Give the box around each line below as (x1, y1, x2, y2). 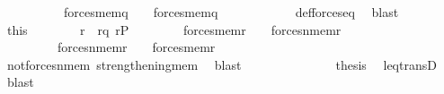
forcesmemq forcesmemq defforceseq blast (63, 3, 399, 21)
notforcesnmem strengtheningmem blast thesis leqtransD (6, 55, 437, 73)
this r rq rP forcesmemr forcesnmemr (6, 20, 342, 38)
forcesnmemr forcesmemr (57, 38, 216, 56)
